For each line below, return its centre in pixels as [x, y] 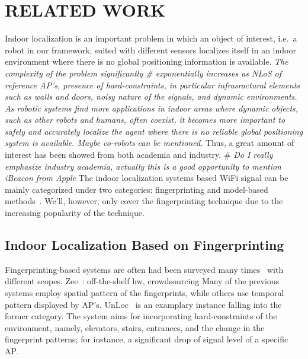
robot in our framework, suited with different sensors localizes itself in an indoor [150, 50]
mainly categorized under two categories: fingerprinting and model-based [137, 189]
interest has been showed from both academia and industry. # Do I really [139, 155]
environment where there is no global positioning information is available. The [147, 61]
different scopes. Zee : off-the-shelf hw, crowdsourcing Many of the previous [142, 281]
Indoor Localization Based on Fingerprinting [145, 245]
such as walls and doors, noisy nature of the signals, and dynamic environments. [151, 96]
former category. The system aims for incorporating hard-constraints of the [141, 316]
